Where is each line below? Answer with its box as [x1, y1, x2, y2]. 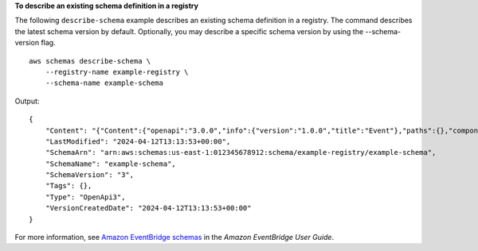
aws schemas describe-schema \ [29, 56, 151, 65]
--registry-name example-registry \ [45, 68, 189, 76]
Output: [14, 96, 40, 106]
